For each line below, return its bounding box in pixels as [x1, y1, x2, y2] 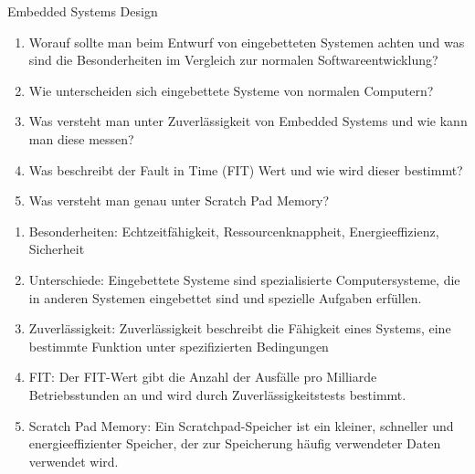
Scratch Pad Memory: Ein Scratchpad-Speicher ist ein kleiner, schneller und [28, 416, 454, 435]
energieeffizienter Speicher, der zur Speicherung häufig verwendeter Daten [28, 434, 441, 453]
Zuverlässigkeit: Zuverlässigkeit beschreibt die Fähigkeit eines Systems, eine [28, 319, 451, 338]
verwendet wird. [28, 451, 119, 470]
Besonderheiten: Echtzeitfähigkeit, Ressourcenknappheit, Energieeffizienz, [28, 221, 439, 240]
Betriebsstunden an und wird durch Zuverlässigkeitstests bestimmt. [28, 384, 406, 404]
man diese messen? [28, 129, 134, 148]
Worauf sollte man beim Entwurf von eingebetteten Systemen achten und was [28, 32, 465, 51]
